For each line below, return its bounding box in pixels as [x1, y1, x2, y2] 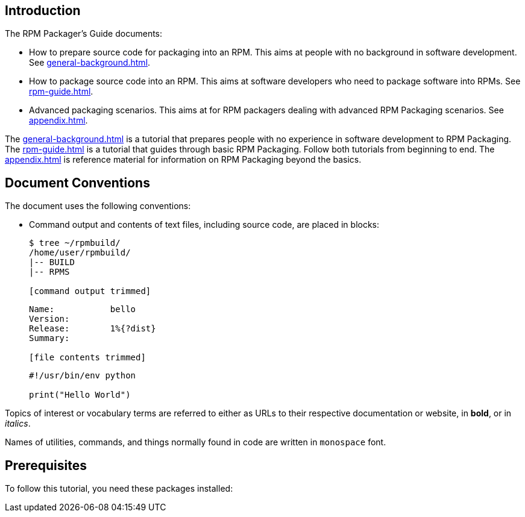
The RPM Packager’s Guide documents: [5, 28, 163, 39]
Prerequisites [5, 457, 87, 473]
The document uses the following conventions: [5, 201, 191, 211]
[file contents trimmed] [29, 352, 146, 363]
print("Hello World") [29, 390, 131, 400]
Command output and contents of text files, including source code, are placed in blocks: [29, 219, 380, 230]
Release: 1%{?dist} [29, 324, 156, 334]
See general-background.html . [29, 57, 151, 68]
